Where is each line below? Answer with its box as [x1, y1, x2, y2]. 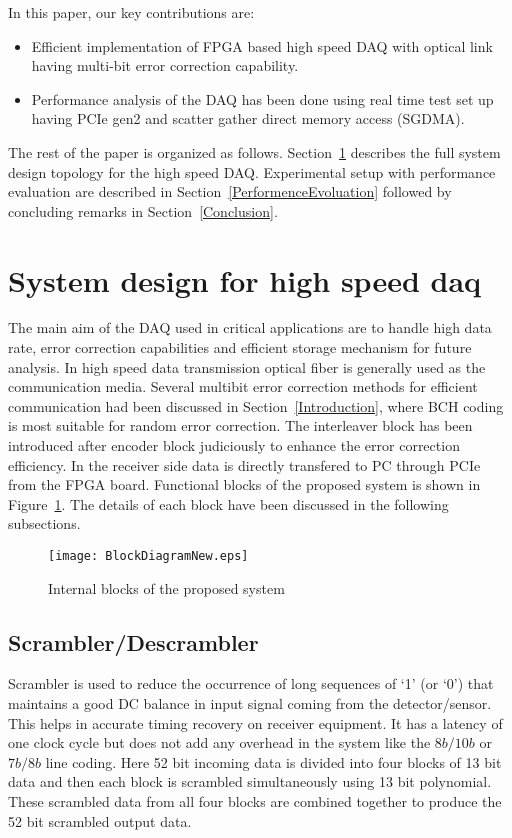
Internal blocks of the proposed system [48, 577, 285, 598]
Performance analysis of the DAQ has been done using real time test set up [31, 88, 494, 109]
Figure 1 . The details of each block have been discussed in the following [8, 493, 449, 514]
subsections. [8, 513, 81, 534]
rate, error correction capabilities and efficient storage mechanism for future [8, 337, 472, 358]
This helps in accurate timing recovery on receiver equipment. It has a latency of [8, 712, 503, 733]
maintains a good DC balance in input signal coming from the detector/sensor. [8, 693, 492, 714]
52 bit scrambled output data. [8, 810, 192, 831]
